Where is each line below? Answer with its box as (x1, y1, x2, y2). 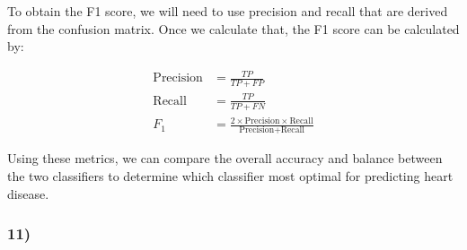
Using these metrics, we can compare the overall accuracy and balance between (7, 149, 443, 168)
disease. (7, 184, 49, 203)
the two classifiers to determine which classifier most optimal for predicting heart (7, 166, 454, 185)
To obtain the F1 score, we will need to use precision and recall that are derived (7, 2, 448, 20)
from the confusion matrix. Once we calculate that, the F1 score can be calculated (7, 19, 460, 38)
